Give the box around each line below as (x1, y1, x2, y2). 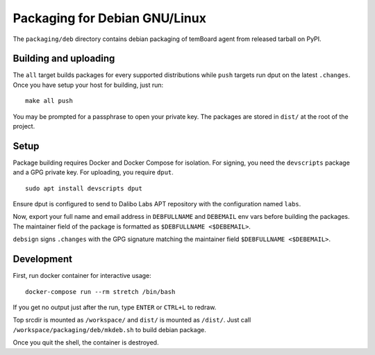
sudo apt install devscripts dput (25, 184, 142, 192)
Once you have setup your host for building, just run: (12, 81, 164, 89)
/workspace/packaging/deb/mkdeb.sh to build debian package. (12, 325, 206, 333)
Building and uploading (12, 53, 115, 65)
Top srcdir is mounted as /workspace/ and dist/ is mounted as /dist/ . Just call (12, 316, 251, 324)
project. (12, 122, 35, 131)
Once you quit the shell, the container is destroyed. (12, 338, 159, 347)
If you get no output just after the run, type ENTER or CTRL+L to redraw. (12, 303, 217, 311)
